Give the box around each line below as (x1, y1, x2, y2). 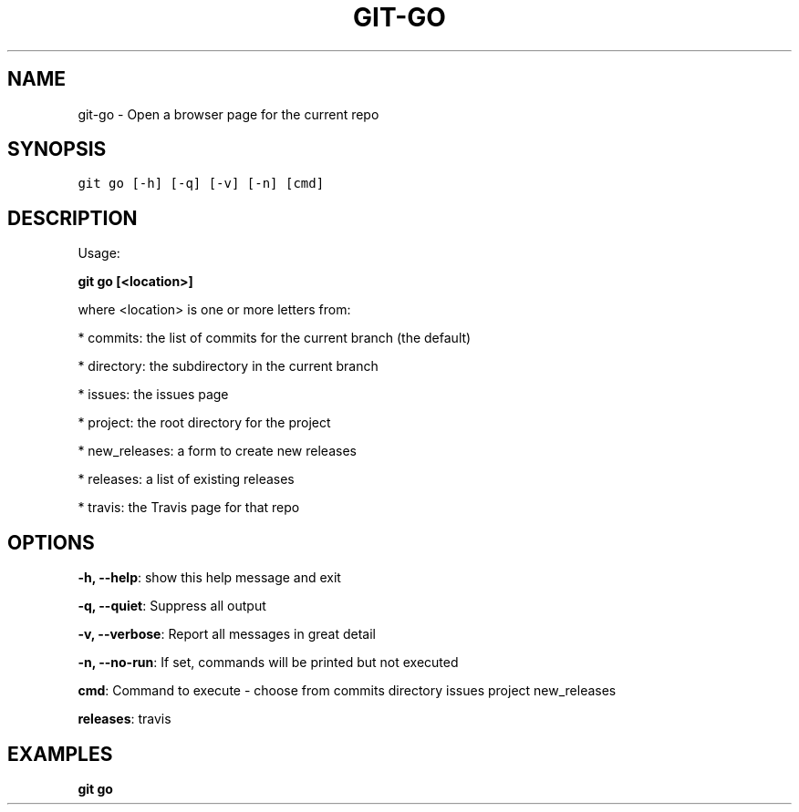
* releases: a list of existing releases (78, 471, 295, 488)
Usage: (78, 245, 120, 262)
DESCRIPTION (7, 206, 138, 230)
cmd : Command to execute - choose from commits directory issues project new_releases (78, 683, 617, 699)
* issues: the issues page (78, 386, 229, 403)
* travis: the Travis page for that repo (78, 499, 300, 516)
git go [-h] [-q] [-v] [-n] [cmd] (78, 176, 325, 191)
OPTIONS (7, 530, 95, 554)
